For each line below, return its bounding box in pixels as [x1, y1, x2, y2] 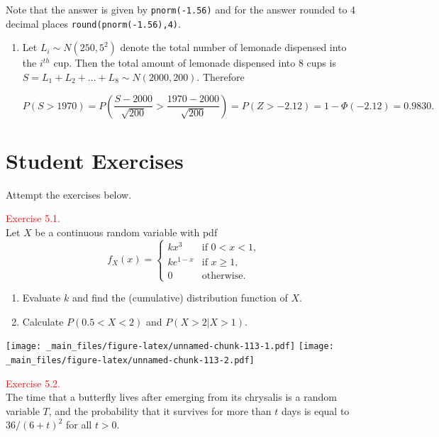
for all [66, 417, 92, 432]
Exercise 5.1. [6, 211, 60, 226]
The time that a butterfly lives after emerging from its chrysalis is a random [6, 389, 337, 404]
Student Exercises [6, 145, 184, 175]
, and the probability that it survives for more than [48, 403, 272, 418]
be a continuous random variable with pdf [35, 224, 218, 239]
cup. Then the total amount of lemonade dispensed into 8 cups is [53, 55, 336, 70]
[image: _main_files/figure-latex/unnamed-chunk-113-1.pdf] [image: [6, 341, 334, 352]
